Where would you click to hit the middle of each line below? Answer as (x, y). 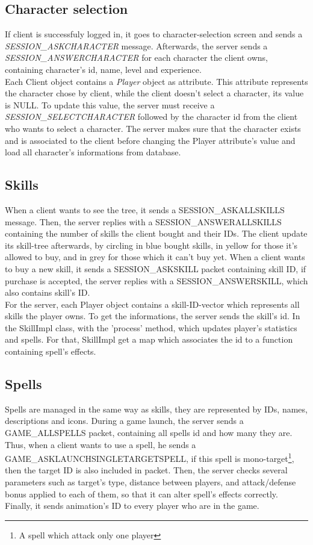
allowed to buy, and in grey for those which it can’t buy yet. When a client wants (155, 257)
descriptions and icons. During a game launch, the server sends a (124, 421)
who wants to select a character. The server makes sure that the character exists (153, 128)
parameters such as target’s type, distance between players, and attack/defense (150, 482)
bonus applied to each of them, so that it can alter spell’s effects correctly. (141, 494)
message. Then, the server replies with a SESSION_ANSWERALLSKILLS (143, 221)
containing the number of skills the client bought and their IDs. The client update (156, 233)
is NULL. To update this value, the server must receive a (110, 104)
